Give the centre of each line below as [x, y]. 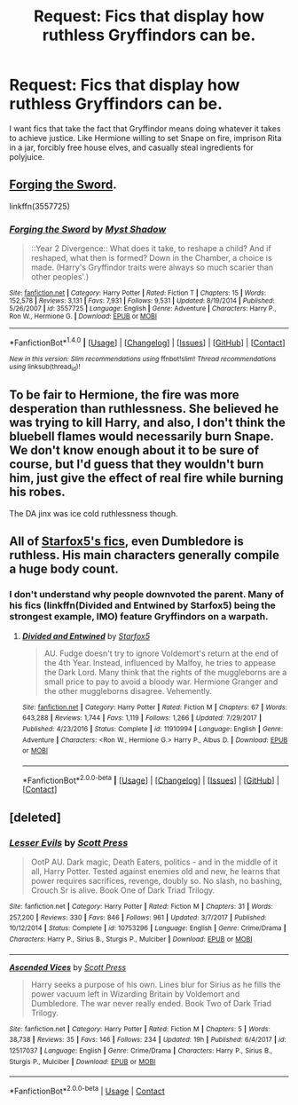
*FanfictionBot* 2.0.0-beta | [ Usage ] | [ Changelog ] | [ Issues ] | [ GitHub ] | [150, 779]
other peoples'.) [60, 277]
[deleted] [35, 817]
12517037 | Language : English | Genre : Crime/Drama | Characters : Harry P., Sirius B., [141, 1051]
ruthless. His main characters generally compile [144, 555]
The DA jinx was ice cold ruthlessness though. [94, 513]
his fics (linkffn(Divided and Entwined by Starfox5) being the [143, 605]
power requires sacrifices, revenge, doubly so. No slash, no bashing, [156, 881]
